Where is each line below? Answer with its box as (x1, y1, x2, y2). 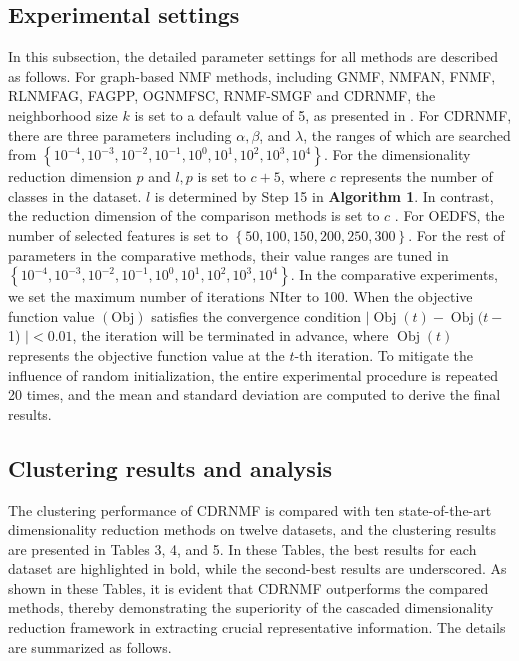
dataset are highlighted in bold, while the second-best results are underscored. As (8, 558, 507, 579)
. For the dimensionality (323, 144, 471, 165)
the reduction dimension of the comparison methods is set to (8, 205, 380, 226)
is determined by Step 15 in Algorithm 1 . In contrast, (154, 185, 494, 206)
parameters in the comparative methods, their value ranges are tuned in (8, 244, 449, 265)
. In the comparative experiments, (290, 264, 498, 285)
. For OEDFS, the (394, 205, 505, 226)
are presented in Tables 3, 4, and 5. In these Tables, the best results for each (8, 538, 477, 559)
